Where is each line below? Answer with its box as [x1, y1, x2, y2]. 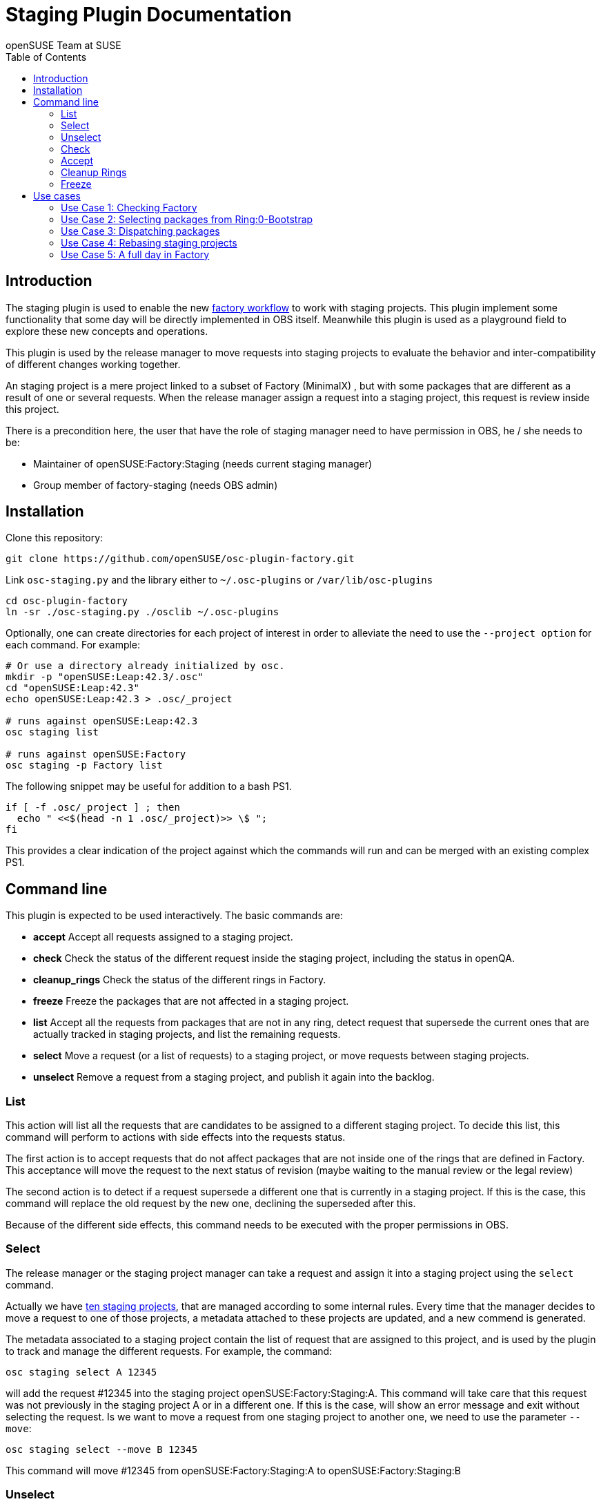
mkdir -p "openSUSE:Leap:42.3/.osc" [6, 671, 204, 683]
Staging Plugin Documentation [6, 3, 292, 26]
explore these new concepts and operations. [6, 325, 208, 337]
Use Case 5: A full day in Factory [61, 248, 210, 260]
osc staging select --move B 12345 [6, 1443, 198, 1455]
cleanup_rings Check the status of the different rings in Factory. [33, 974, 326, 986]
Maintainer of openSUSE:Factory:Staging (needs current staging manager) [33, 457, 373, 470]
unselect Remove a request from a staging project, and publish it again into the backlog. [33, 1071, 435, 1083]
